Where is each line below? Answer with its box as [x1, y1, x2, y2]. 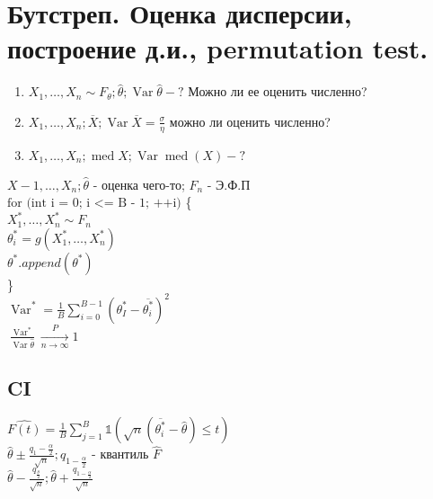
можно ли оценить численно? [169, 111, 331, 130]
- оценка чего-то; [93, 174, 185, 193]
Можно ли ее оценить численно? [188, 82, 367, 101]
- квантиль [92, 444, 149, 463]
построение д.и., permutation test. [7, 30, 429, 67]
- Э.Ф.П [207, 174, 251, 193]
